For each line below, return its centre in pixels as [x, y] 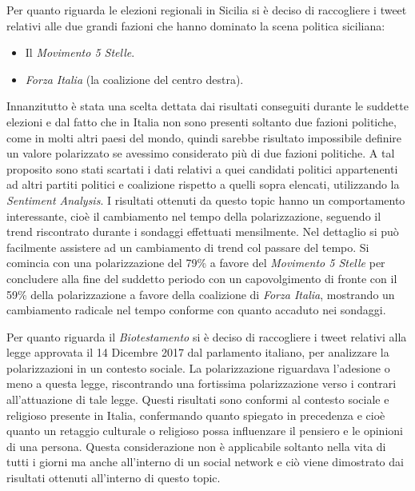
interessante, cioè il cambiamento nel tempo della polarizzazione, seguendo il [194, 216]
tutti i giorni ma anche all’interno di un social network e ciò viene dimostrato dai [205, 462]
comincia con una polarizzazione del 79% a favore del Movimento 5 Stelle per [196, 263]
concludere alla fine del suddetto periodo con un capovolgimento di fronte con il [202, 278]
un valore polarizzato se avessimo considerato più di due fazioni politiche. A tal [201, 153]
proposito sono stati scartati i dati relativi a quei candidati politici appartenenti [202, 168]
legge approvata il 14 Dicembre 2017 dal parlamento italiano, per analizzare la [198, 352]
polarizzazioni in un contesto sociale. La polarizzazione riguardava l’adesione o [198, 367]
